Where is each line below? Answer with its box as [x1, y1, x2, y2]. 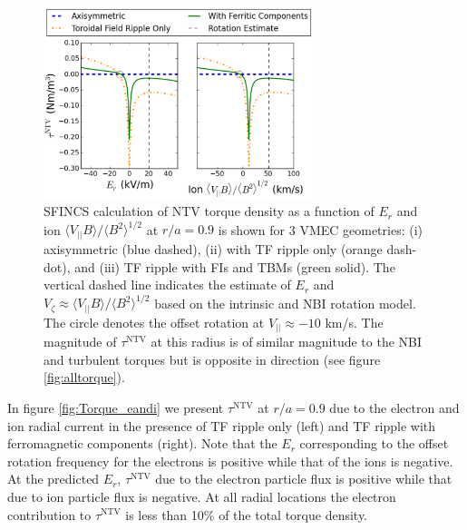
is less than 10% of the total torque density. [125, 505, 367, 524]
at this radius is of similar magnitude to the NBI [151, 332, 423, 351]
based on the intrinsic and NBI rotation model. [154, 293, 416, 312]
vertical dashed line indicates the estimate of [44, 275, 291, 294]
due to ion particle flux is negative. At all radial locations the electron [7, 486, 396, 505]
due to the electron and [329, 398, 460, 417]
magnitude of [44, 332, 117, 351]
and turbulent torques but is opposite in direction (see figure [44, 349, 381, 368]
